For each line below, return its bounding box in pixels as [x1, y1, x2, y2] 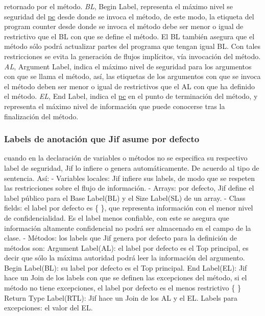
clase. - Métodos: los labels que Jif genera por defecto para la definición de [4, 232, 237, 243]
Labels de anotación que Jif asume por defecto [4, 133, 200, 145]
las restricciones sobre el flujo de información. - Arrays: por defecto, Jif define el [4, 182, 254, 193]
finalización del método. [4, 111, 79, 121]
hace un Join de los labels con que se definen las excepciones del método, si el [4, 272, 247, 283]
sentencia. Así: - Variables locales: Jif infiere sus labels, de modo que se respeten [4, 172, 255, 183]
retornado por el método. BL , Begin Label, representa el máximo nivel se [4, 1, 233, 11]
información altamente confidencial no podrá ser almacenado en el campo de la [4, 222, 251, 233]
